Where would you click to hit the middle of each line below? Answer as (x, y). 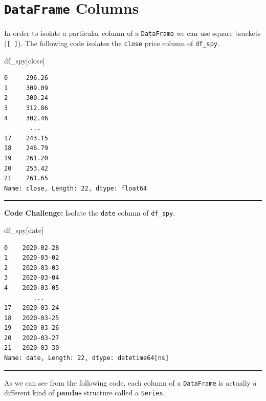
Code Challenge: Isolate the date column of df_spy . (90, 213)
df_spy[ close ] (25, 60)
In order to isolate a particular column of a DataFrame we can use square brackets (132, 33)
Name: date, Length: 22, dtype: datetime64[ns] (87, 358)
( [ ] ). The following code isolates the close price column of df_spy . (112, 43)
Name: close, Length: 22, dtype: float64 (76, 188)
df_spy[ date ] (24, 230)
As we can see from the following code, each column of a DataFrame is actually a (130, 382)
